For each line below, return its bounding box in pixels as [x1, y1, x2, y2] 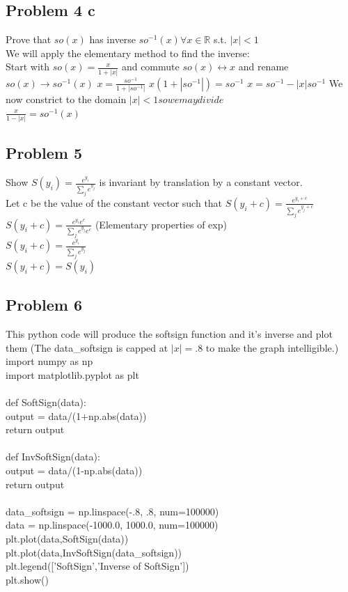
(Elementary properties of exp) [95, 217, 227, 231]
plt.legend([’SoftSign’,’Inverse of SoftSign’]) [6, 559, 189, 573]
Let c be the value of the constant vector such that [6, 195, 223, 210]
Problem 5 [6, 142, 82, 164]
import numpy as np [6, 354, 93, 368]
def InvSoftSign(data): [6, 449, 100, 464]
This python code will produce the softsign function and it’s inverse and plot [6, 327, 333, 341]
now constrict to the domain [6, 92, 127, 107]
